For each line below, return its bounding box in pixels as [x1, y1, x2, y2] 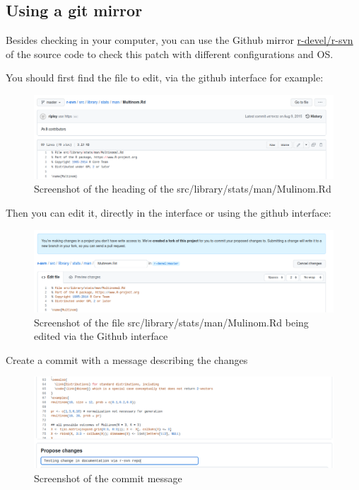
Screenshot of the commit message [34, 470, 182, 485]
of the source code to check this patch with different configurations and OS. [6, 46, 334, 61]
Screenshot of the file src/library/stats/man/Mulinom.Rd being [34, 314, 309, 329]
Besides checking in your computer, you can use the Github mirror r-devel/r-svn [6, 33, 353, 47]
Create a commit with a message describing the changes [6, 352, 248, 367]
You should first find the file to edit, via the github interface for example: [6, 70, 324, 85]
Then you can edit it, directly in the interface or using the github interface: [6, 205, 331, 220]
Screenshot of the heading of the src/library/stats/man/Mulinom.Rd [34, 181, 331, 196]
